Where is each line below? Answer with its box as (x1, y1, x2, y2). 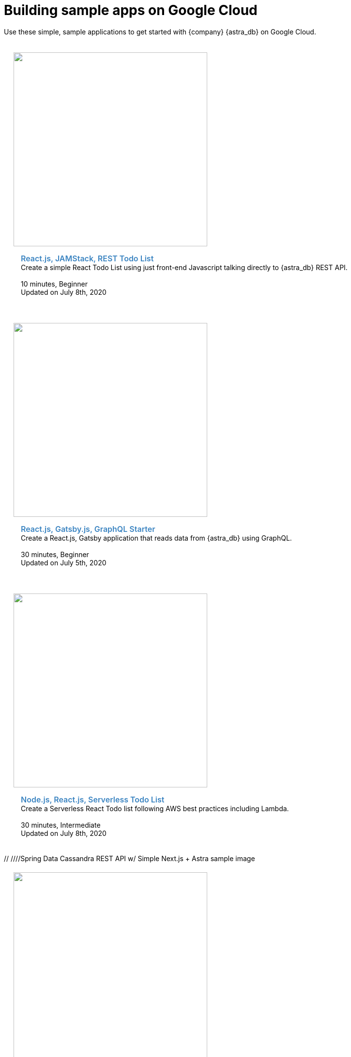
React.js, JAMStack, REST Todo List (21, 253, 154, 263)
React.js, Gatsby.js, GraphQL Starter (21, 524, 155, 534)
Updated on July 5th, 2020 (21, 558, 107, 567)
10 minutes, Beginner (21, 279, 88, 288)
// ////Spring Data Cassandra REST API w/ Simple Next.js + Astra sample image (4, 854, 255, 863)
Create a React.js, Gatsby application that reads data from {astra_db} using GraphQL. (21, 533, 292, 542)
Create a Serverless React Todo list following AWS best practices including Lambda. (21, 804, 289, 813)
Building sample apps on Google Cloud (4, 2, 258, 18)
